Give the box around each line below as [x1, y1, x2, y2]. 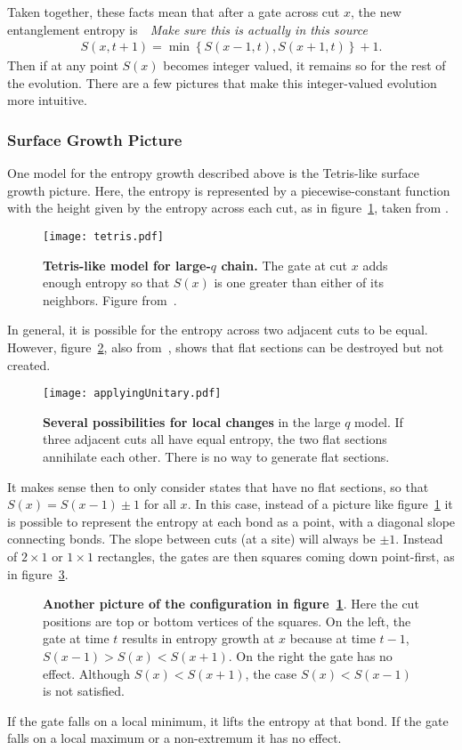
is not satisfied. [43, 681, 126, 700]
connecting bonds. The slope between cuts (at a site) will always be [7, 529, 376, 548]
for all [143, 495, 176, 513]
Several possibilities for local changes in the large [43, 412, 341, 431]
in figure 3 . [7, 564, 69, 583]
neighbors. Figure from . [43, 290, 177, 309]
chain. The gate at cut [221, 255, 348, 274]
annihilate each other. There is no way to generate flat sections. [43, 448, 390, 466]
